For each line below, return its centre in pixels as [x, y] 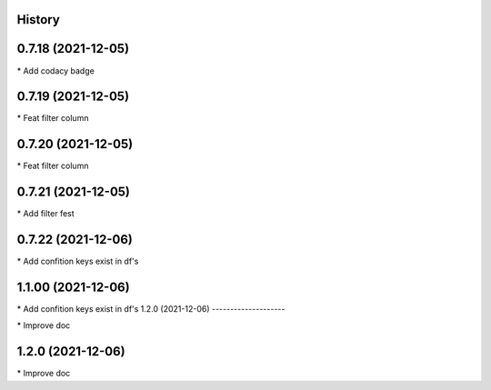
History [39, 20]
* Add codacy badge [55, 70]
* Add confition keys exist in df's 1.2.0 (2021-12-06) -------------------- [151, 309]
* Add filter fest [45, 214]
